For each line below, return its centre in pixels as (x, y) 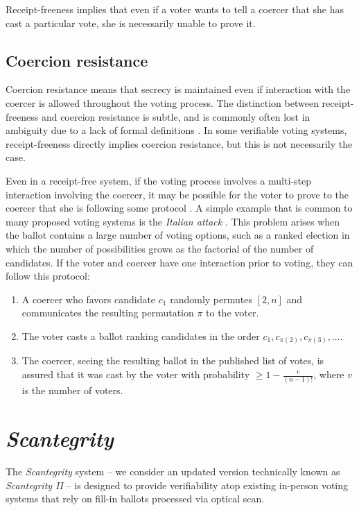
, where (329, 374)
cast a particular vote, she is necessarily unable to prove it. (131, 23)
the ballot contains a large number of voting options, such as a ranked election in (178, 235)
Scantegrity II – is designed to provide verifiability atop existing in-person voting (177, 485)
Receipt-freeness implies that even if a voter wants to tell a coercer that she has (175, 9)
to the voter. (233, 313)
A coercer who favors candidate (89, 299)
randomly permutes (211, 299)
